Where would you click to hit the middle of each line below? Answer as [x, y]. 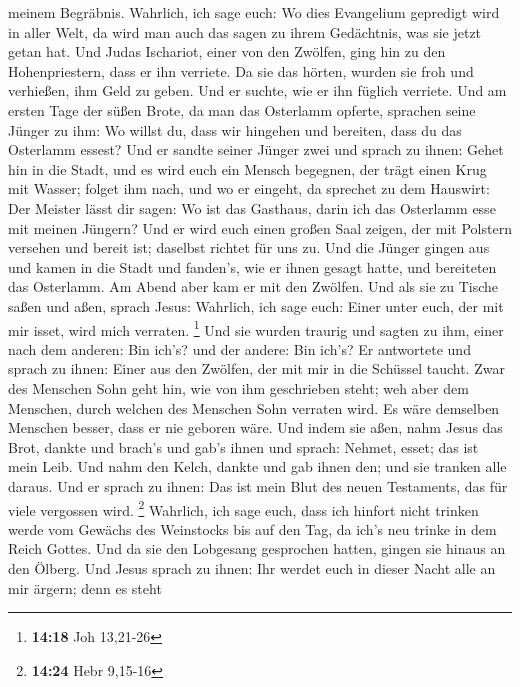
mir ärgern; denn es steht [85, 587]
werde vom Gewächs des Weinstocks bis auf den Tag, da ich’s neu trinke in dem [252, 528]
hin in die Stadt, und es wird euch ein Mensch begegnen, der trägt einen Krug [247, 168]
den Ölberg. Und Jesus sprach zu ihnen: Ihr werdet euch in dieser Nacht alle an [252, 567]
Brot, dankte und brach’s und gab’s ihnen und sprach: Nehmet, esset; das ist [243, 446]
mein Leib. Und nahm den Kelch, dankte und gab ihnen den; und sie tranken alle [257, 466]
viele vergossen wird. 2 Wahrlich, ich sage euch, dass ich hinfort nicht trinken [243, 508]
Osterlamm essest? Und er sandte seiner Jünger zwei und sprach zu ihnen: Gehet [256, 149]
